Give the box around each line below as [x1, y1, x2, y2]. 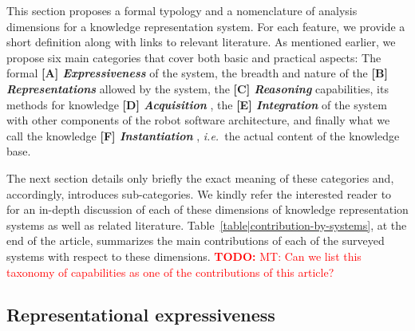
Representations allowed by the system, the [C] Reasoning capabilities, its [6, 80, 389, 97]
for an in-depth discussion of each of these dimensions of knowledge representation [6, 201, 409, 218]
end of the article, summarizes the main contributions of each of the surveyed [6, 232, 385, 249]
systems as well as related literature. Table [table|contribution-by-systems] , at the [6, 216, 407, 233]
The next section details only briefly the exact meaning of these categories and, [6, 169, 394, 186]
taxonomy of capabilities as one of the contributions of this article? [6, 263, 334, 280]
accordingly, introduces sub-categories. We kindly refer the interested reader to [6, 185, 392, 202]
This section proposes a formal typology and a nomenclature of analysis [6, 2, 358, 18]
